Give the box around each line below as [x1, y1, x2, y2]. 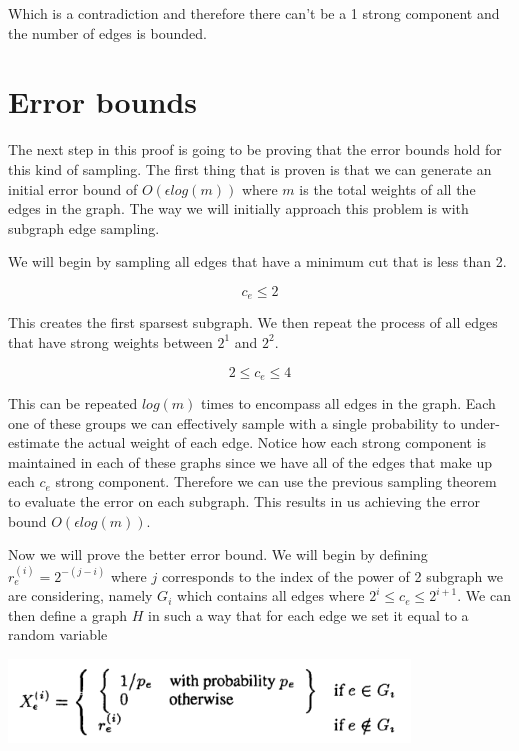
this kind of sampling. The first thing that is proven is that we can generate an [8, 158, 492, 179]
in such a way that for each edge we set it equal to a [148, 604, 469, 625]
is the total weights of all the [299, 178, 476, 199]
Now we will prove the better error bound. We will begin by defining [8, 544, 428, 565]
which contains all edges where [176, 585, 365, 606]
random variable [8, 624, 108, 645]
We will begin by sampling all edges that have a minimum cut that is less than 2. [8, 251, 507, 272]
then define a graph [8, 604, 128, 625]
